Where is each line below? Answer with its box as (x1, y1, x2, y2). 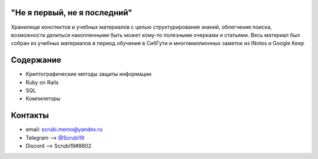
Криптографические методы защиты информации (25, 70, 151, 77)
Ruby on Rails (25, 79, 59, 86)
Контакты (11, 110, 49, 120)
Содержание (11, 55, 62, 65)
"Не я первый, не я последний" (11, 8, 132, 18)
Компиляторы (25, 95, 61, 102)
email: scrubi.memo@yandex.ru (25, 126, 103, 133)
